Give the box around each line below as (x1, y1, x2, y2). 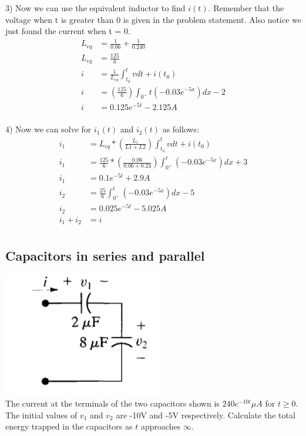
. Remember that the (208, 2, 284, 14)
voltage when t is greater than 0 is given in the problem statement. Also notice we (5, 13, 301, 25)
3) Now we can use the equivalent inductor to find (5, 2, 186, 14)
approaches (140, 420, 181, 432)
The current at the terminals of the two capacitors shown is (5, 397, 220, 409)
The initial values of (5, 408, 78, 421)
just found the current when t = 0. (5, 25, 130, 37)
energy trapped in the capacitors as (5, 420, 133, 432)
